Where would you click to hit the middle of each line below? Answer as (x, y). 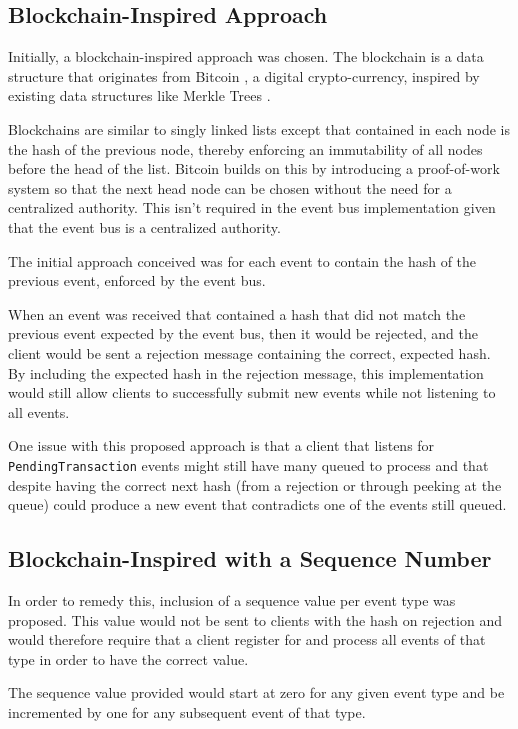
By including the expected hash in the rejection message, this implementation (246, 372)
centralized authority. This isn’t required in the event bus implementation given (252, 207)
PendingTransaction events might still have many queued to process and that (248, 464)
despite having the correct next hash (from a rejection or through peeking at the (255, 484)
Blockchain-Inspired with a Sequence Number (250, 558)
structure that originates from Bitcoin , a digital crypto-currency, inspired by (244, 75)
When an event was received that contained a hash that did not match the (237, 313)
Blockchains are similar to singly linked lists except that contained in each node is (259, 128)
